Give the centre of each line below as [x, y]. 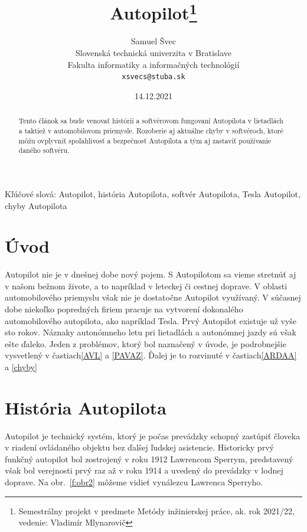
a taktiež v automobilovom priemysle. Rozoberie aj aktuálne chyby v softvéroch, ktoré [151, 130]
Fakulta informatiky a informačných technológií [153, 64]
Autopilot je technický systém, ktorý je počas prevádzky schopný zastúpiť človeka [153, 435]
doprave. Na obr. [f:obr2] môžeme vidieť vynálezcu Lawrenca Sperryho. [134, 482]
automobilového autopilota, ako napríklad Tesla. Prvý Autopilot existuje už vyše [151, 320]
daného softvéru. [44, 150]
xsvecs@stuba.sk [153, 77]
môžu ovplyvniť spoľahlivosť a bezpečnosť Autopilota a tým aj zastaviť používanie [145, 140]
